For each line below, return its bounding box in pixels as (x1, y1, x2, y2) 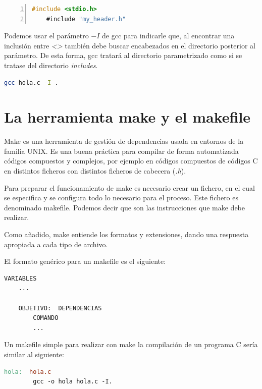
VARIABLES (4, 274, 37, 282)
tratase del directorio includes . (4, 60, 98, 70)
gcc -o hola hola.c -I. (33, 378, 113, 385)
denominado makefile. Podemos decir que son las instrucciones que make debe (4, 202, 245, 212)
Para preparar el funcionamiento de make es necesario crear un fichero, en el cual (4, 182, 255, 193)
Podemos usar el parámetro (4, 30, 89, 41)
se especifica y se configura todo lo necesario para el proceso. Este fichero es (4, 192, 239, 203)
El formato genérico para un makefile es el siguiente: (4, 256, 166, 266)
